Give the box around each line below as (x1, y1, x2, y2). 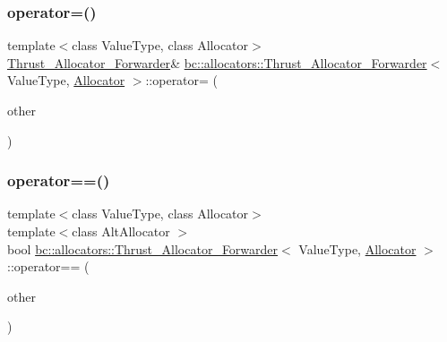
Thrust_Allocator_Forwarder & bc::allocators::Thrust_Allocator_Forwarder (7, 53, 427, 72)
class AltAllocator (72, 222, 170, 240)
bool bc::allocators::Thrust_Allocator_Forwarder (7, 239, 279, 258)
